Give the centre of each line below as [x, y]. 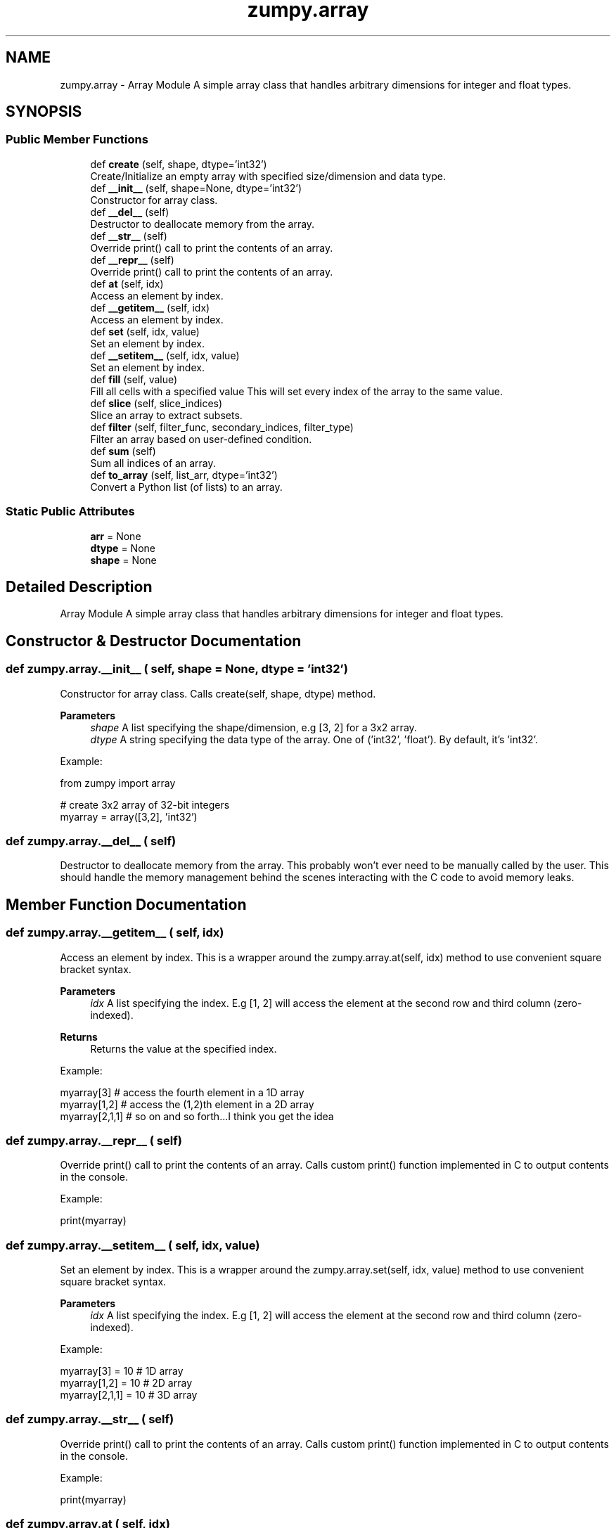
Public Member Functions [77, 140]
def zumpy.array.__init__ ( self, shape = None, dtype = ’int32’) [177, 669]
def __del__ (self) [130, 212]
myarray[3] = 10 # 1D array [122, 1371]
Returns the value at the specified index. [184, 1048]
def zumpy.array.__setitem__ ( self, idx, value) [133, 1245]
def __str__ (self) [129, 236]
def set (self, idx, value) [145, 331]
